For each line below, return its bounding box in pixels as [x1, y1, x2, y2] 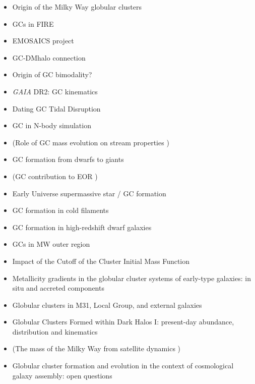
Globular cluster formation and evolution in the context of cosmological [12, 360, 234, 371]
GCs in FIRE [12, 18, 54, 29]
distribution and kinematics [12, 326, 98, 337]
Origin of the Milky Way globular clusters [12, 2, 142, 12]
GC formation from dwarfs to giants [12, 154, 124, 164]
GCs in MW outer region [12, 239, 90, 249]
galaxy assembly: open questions [12, 370, 112, 380]
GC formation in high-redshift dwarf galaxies [12, 222, 152, 232]
